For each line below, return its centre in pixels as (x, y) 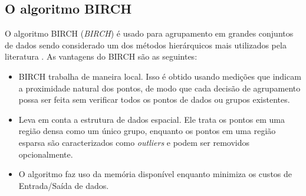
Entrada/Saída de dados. (64, 185)
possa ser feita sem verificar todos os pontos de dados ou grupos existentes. (154, 99)
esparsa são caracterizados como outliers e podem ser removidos (134, 142)
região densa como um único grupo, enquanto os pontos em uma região (147, 131)
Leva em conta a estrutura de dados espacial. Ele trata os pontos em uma (152, 119)
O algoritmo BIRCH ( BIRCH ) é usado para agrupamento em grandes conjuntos (149, 33)
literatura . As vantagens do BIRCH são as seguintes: (101, 56)
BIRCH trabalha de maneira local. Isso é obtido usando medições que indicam (160, 76)
